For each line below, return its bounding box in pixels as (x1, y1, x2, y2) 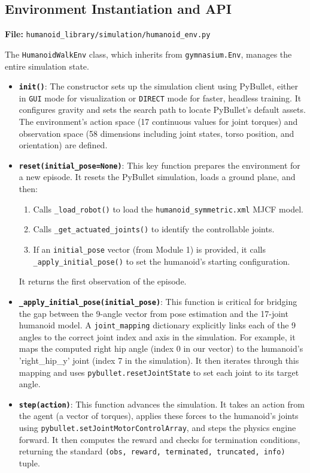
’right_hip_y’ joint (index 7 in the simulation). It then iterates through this (19, 354, 299, 366)
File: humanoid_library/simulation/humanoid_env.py (5, 28, 211, 40)
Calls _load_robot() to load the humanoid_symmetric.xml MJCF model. (33, 202, 303, 215)
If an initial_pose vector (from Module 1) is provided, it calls (33, 243, 266, 255)
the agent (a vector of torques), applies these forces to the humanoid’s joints (19, 409, 299, 422)
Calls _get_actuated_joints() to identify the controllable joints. (33, 223, 275, 235)
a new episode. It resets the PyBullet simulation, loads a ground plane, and (19, 170, 296, 183)
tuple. (19, 456, 40, 469)
